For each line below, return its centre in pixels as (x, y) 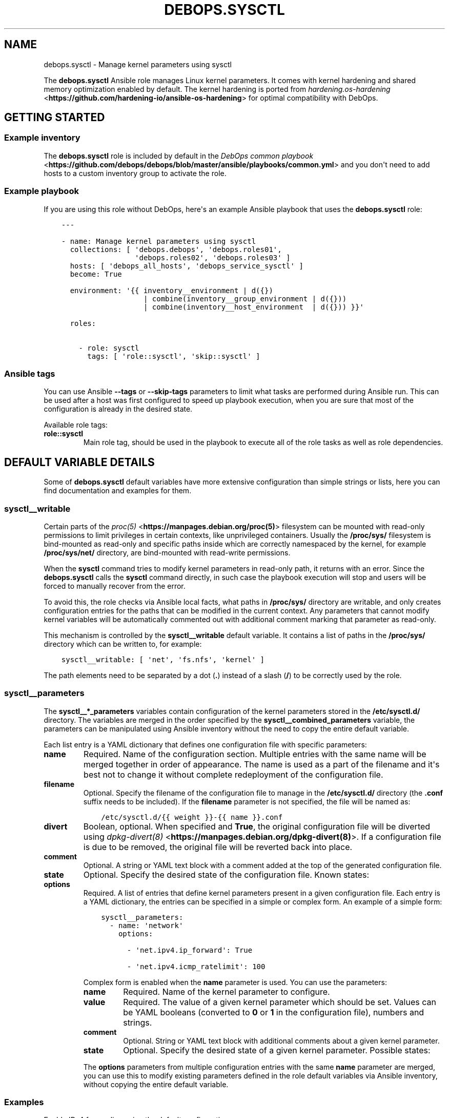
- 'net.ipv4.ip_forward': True (190, 950)
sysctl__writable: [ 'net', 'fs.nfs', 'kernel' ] (163, 659)
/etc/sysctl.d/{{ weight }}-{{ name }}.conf (192, 817)
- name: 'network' (147, 925)
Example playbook (42, 191)
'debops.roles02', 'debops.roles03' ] (213, 257)
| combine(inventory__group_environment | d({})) (245, 298)
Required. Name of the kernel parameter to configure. (227, 991)
